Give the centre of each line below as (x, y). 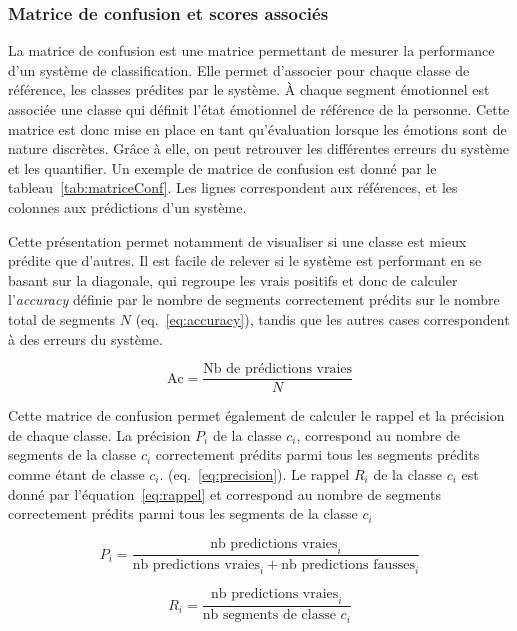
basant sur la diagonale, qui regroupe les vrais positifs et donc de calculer (233, 279)
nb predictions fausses (348, 564)
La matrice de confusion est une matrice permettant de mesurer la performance (251, 50)
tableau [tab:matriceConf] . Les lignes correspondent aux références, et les (233, 187)
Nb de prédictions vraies (278, 369)
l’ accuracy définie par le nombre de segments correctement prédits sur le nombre (254, 299)
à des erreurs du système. (85, 338)
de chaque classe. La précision (99, 434)
